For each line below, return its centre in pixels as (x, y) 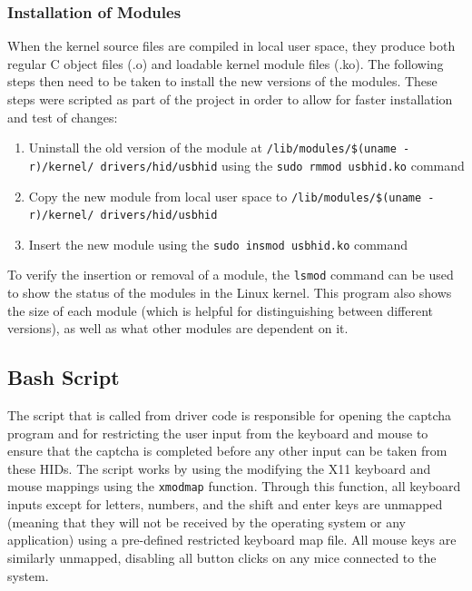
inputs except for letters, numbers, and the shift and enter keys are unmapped (225, 504)
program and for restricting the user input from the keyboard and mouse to (218, 433)
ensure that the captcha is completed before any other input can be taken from (227, 451)
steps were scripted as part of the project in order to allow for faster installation (230, 99)
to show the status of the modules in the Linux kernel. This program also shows (230, 293)
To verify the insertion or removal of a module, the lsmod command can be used (231, 275)
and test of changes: (63, 117)
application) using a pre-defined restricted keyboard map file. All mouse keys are (232, 540)
